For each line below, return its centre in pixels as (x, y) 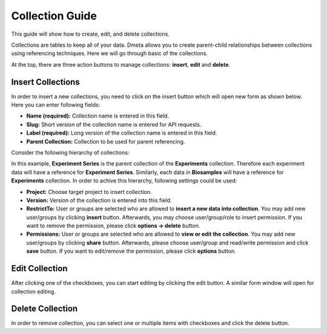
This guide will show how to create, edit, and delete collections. (90, 34)
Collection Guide (54, 16)
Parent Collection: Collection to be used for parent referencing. (106, 141)
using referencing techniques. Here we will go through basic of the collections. (110, 53)
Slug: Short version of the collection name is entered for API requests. (114, 124)
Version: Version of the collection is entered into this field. (99, 200)
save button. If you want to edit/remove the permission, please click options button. (131, 251)
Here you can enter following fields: (56, 105)
